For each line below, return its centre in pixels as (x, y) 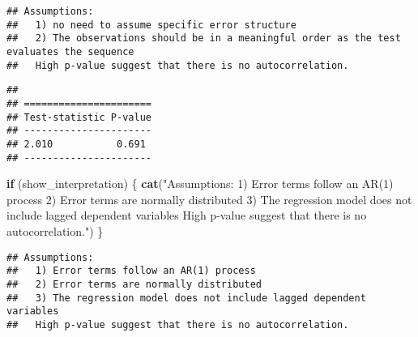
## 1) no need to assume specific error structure (151, 25)
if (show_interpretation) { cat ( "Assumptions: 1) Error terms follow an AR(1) (200, 183)
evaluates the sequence (70, 51)
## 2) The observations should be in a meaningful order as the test (204, 38)
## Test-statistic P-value (79, 117)
